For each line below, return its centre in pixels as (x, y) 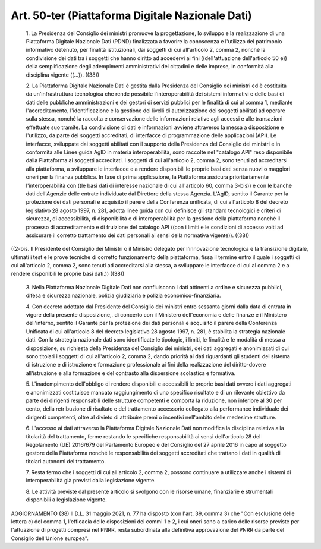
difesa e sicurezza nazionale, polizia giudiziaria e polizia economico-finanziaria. (123, 296)
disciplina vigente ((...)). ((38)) (63, 75)
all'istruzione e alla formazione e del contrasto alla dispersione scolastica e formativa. (131, 373)
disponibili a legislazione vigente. (66, 500)
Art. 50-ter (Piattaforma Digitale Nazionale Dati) (131, 15)
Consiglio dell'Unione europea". (50, 538)
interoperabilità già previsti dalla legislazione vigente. (91, 481)
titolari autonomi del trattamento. (66, 461)
